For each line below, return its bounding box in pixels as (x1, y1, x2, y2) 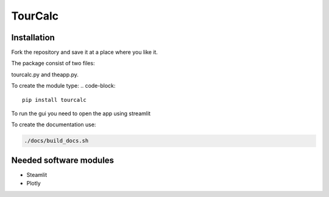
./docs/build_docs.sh (24, 137, 89, 145)
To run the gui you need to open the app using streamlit (11, 110, 151, 117)
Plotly (26, 180, 41, 187)
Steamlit (26, 171, 48, 178)
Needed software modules (11, 155, 115, 165)
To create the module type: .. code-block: (11, 82, 116, 90)
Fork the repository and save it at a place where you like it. (11, 49, 158, 56)
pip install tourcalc (22, 96, 87, 103)
